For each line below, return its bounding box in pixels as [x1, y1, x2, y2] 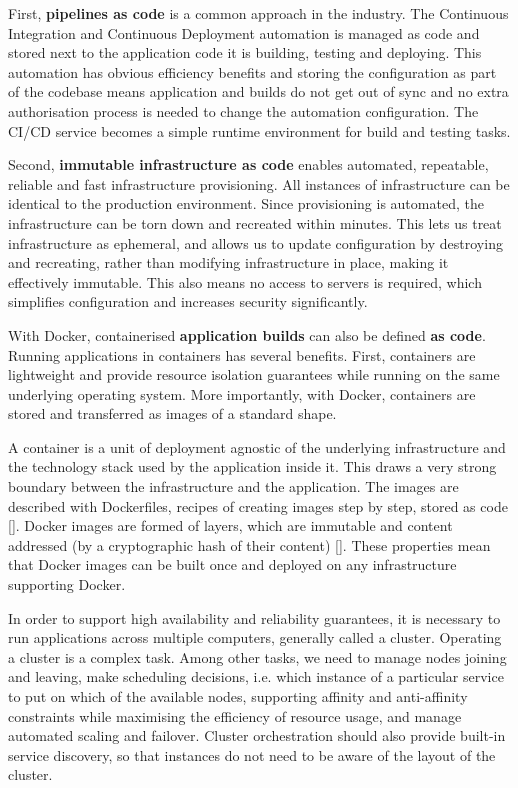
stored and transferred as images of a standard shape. [8, 403, 337, 424]
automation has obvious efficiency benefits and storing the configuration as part [8, 61, 497, 82]
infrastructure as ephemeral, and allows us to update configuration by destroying [8, 232, 503, 253]
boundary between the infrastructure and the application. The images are [8, 476, 459, 497]
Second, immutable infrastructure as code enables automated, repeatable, [8, 154, 489, 175]
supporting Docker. [8, 574, 126, 595]
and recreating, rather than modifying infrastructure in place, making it [8, 252, 449, 273]
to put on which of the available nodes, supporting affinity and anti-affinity [8, 686, 468, 706]
